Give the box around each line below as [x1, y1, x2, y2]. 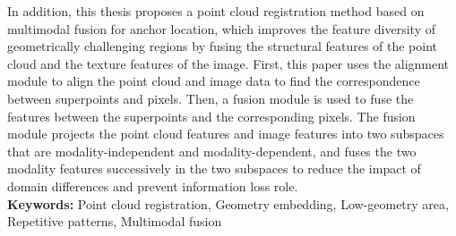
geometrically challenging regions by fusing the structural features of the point [7, 37, 438, 55]
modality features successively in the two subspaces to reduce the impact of [7, 159, 421, 178]
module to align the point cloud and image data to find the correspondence [7, 72, 420, 90]
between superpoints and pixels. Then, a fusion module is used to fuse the [7, 88, 414, 107]
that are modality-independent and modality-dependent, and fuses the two [7, 141, 417, 160]
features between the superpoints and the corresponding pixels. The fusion [7, 106, 416, 125]
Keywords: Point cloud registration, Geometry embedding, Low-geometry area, [7, 194, 449, 213]
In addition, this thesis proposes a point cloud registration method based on [7, 2, 425, 20]
